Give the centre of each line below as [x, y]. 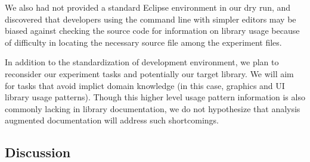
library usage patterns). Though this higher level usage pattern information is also [155, 97]
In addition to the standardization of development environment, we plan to [142, 62]
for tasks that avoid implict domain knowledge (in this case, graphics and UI [145, 85]
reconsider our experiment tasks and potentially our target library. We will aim [149, 73]
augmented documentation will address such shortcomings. [112, 120]
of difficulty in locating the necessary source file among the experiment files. [143, 42]
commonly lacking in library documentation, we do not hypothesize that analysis [153, 108]
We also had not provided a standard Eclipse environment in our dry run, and [148, 7]
